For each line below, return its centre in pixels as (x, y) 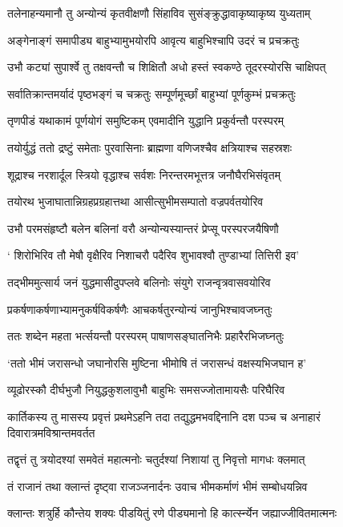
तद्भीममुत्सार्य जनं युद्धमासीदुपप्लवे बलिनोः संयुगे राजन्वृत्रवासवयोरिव (139, 282)
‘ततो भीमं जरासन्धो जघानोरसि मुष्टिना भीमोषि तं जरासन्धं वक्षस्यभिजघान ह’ (157, 362)
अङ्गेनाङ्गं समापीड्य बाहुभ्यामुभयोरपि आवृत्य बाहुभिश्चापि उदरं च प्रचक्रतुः (153, 40)
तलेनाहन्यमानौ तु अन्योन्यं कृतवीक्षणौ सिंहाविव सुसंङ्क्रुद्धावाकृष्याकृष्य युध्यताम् (159, 13)
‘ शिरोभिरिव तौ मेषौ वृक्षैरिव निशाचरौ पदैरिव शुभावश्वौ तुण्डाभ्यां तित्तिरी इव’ (153, 255)
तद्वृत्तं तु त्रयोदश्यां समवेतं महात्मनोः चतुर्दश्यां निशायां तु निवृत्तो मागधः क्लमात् (156, 459)
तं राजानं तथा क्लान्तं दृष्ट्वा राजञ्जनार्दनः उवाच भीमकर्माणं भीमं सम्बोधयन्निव (157, 486)
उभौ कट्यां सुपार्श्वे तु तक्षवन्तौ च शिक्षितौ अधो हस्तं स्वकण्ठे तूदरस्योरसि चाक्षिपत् (167, 67)
